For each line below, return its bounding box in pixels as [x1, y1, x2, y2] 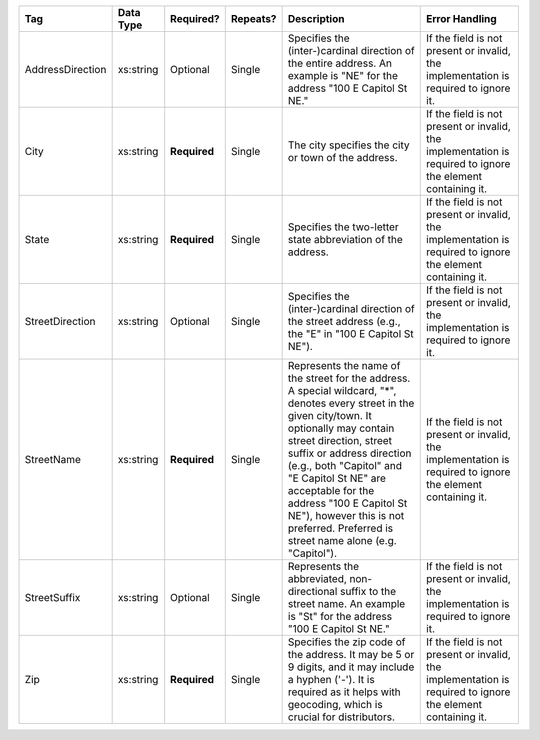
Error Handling [426, 12, 497, 25]
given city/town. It [287, 409, 372, 422]
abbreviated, [287, 572, 347, 585]
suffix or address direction [287, 446, 412, 460]
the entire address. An [287, 56, 392, 70]
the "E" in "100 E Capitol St [287, 327, 414, 340]
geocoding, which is [287, 698, 384, 711]
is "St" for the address [287, 610, 393, 623]
